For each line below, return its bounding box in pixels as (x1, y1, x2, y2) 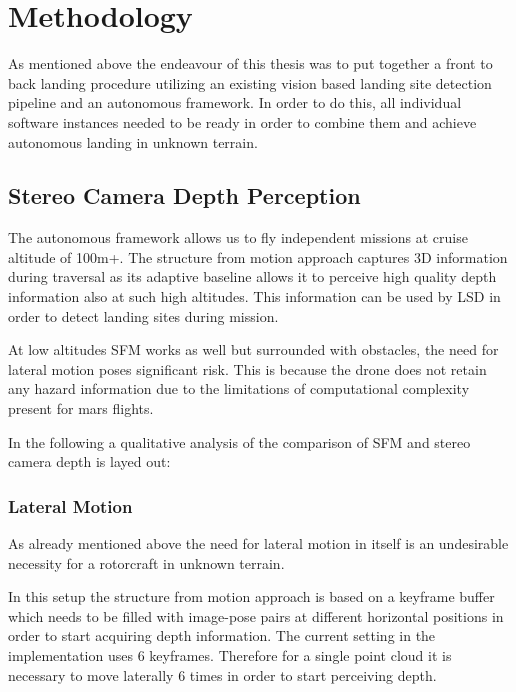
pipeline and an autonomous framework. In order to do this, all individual (8, 92, 462, 113)
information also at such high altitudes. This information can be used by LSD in (8, 286, 501, 307)
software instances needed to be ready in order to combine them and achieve (8, 111, 477, 132)
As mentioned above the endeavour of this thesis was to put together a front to (8, 53, 493, 74)
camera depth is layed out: (8, 451, 171, 472)
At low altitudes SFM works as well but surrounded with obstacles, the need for (8, 339, 499, 360)
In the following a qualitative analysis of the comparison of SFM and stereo (8, 431, 471, 452)
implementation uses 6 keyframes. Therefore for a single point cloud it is (8, 645, 452, 666)
